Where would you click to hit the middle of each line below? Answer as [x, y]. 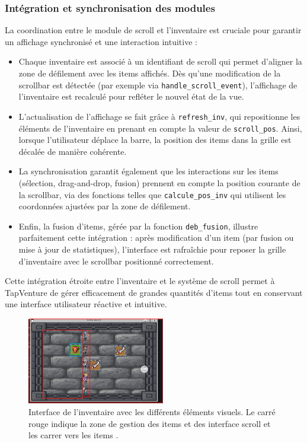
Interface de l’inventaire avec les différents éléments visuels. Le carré [152, 411]
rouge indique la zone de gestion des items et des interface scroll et [150, 423]
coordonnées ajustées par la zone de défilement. [105, 206]
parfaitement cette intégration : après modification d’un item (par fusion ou [156, 238]
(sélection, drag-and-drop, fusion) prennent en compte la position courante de [159, 182]
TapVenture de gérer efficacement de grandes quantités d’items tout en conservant [154, 292]
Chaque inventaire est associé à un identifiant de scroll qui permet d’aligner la [160, 61]
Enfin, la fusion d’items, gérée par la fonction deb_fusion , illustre [138, 226]
